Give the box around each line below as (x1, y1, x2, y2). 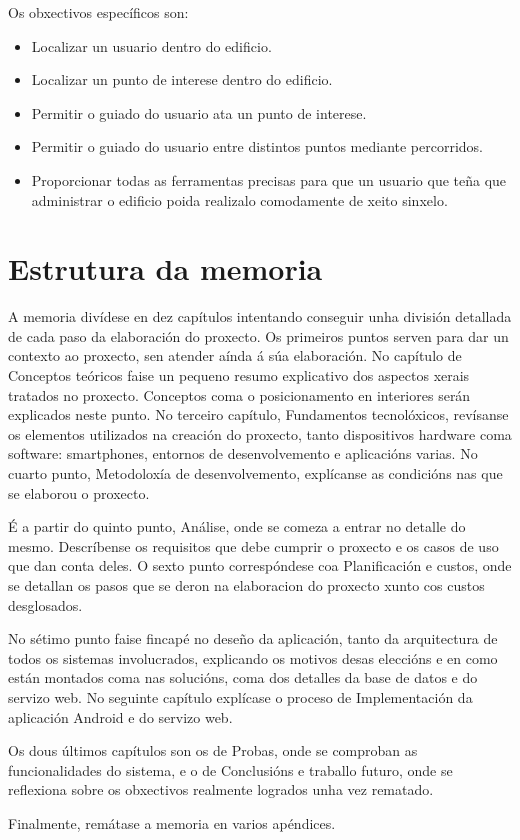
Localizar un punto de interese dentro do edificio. (31, 69, 333, 90)
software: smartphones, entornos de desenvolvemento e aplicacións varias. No (8, 443, 478, 464)
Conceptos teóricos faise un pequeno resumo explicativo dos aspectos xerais (8, 365, 470, 386)
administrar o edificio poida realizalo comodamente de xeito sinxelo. (31, 189, 448, 210)
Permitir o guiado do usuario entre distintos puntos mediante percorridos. (31, 136, 484, 157)
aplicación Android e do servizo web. (8, 706, 233, 727)
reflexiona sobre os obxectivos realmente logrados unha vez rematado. (8, 779, 434, 800)
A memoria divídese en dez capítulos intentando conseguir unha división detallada (8, 306, 512, 327)
